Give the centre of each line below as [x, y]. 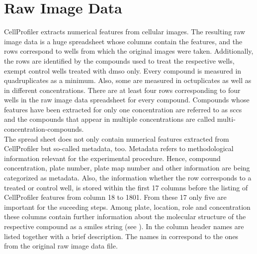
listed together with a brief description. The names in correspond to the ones [121, 236]
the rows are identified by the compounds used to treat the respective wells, [119, 60]
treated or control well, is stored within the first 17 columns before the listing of [126, 187]
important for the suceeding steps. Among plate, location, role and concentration [127, 207]
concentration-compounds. [44, 129]
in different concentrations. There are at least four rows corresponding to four [122, 90]
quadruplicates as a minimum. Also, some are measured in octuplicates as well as [128, 80]
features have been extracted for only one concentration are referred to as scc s [123, 109]
